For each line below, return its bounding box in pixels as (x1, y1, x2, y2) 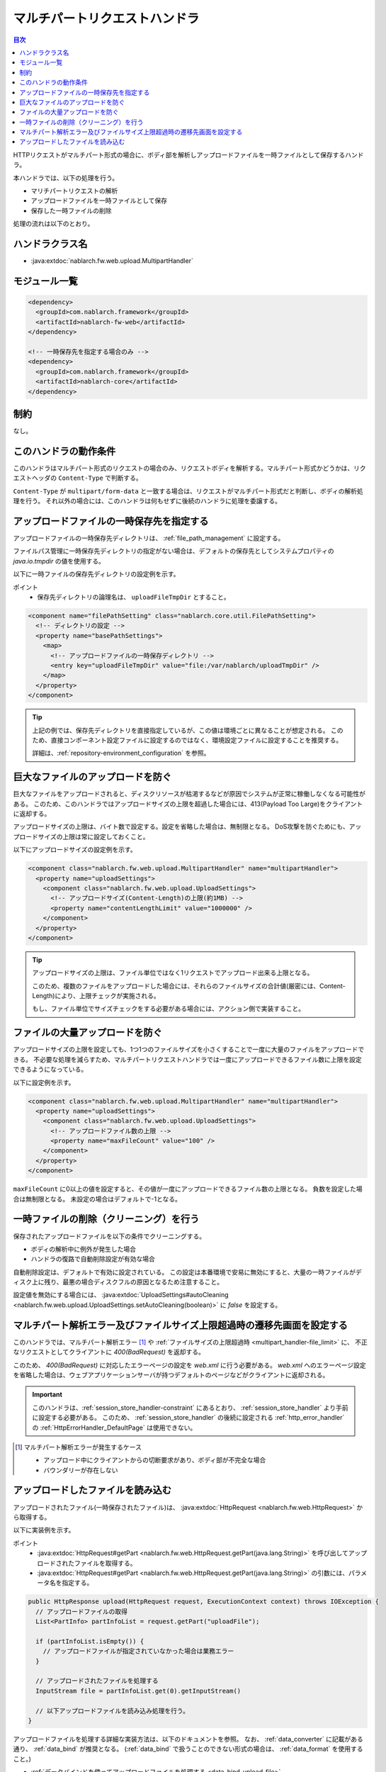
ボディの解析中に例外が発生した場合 (30, 1245, 137, 1253)
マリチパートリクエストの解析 (30, 186, 118, 195)
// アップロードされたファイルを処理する (35, 1677, 159, 1685)
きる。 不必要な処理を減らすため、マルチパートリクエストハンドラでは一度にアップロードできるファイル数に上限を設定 (13, 1055, 363, 1063)
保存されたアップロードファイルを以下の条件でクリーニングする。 (13, 1232, 205, 1240)
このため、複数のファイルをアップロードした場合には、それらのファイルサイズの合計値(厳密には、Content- (32, 982, 346, 990)
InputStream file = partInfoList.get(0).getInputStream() (35, 1687, 242, 1695)
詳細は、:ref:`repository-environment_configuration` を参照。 (32, 748, 210, 758)
